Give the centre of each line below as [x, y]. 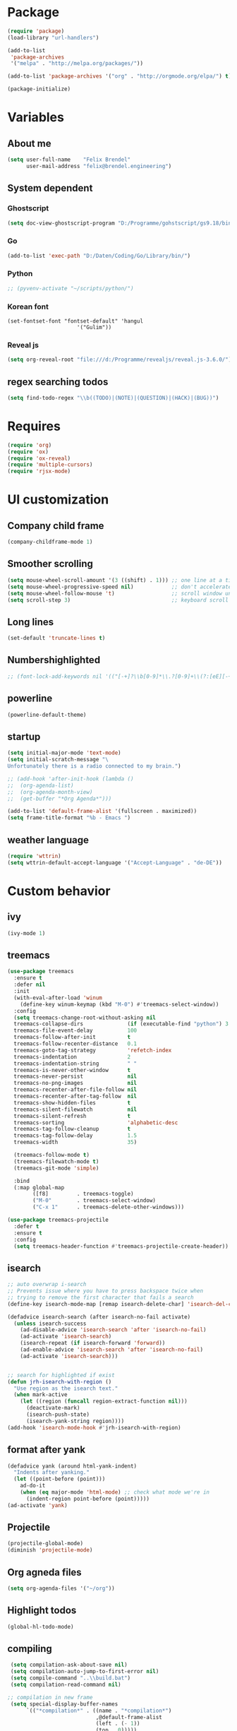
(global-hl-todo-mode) [41, 1626]
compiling [30, 1649]
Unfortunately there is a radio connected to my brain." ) [94, 766]
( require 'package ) [36, 31]
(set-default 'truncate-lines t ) [56, 638]
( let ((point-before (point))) [60, 1479]
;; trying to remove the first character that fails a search [101, 1297]
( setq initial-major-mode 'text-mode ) [64, 753]
